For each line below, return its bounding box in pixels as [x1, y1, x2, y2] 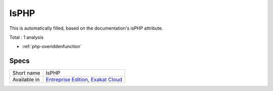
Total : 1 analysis [9, 34, 44, 40]
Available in [12, 76, 40, 83]
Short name [12, 69, 40, 76]
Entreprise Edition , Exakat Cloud [45, 76, 122, 83]
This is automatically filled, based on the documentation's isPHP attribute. [9, 25, 163, 31]
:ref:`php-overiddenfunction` [22, 43, 82, 50]
